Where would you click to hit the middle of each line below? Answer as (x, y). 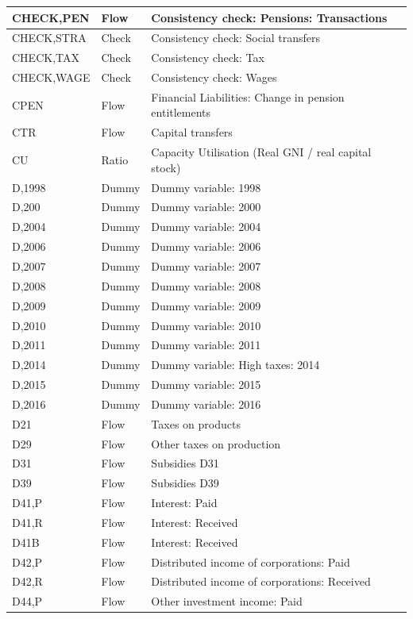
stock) (166, 167)
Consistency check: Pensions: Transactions (269, 17)
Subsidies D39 (185, 483)
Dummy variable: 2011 (206, 345)
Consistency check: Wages (214, 77)
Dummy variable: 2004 (206, 227)
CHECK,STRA (49, 38)
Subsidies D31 (185, 463)
